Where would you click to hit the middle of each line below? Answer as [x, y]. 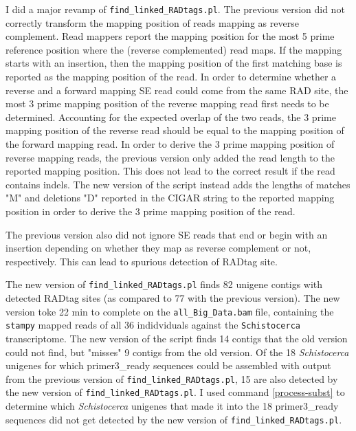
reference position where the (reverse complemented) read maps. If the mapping [174, 49]
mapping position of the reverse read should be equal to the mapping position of [175, 130]
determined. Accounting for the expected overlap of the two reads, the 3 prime [171, 117]
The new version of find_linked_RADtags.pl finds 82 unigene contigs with [164, 284]
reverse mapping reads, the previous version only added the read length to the [170, 157]
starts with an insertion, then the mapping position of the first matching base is [174, 63]
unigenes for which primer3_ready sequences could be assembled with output [168, 365]
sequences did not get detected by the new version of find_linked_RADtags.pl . [174, 419]
